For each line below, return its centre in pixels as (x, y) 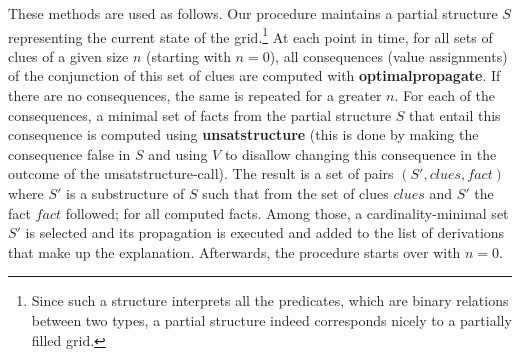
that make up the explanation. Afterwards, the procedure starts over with (234, 251)
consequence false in (69, 153)
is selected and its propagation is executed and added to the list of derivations (265, 232)
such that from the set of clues (295, 193)
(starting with (188, 55)
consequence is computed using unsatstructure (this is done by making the (243, 134)
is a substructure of (125, 193)
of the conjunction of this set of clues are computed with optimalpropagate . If (254, 75)
